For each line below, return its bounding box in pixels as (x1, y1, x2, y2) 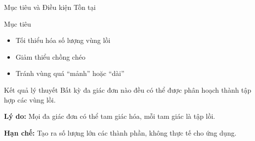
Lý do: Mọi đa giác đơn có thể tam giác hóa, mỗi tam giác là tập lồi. (4, 111, 215, 121)
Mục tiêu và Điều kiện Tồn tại (4, 2, 96, 12)
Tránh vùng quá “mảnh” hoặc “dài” (15, 68, 125, 78)
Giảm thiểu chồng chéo (15, 51, 85, 62)
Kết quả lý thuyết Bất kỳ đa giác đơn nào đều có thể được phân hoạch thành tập (4, 84, 252, 95)
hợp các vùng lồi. (4, 94, 56, 105)
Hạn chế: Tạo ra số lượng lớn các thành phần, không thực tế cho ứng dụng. (4, 127, 237, 138)
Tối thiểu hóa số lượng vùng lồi (15, 35, 111, 45)
